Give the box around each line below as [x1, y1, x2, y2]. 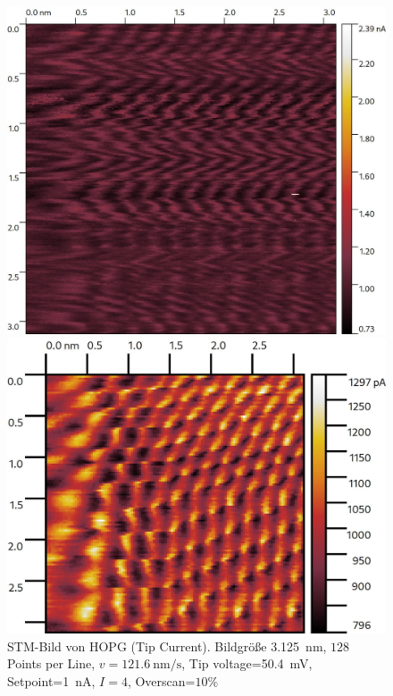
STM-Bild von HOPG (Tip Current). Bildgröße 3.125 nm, [7, 636, 327, 655]
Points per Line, [7, 654, 96, 673]
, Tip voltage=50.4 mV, [181, 654, 313, 673]
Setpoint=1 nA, [7, 671, 96, 690]
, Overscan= [127, 671, 196, 690]
